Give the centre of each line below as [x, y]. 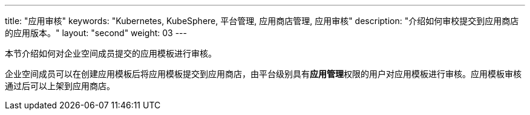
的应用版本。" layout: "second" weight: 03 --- [96, 33]
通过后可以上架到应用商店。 [60, 86]
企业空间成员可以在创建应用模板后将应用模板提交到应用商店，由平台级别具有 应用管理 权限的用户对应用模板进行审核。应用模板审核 [263, 74]
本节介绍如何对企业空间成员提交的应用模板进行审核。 [111, 53]
